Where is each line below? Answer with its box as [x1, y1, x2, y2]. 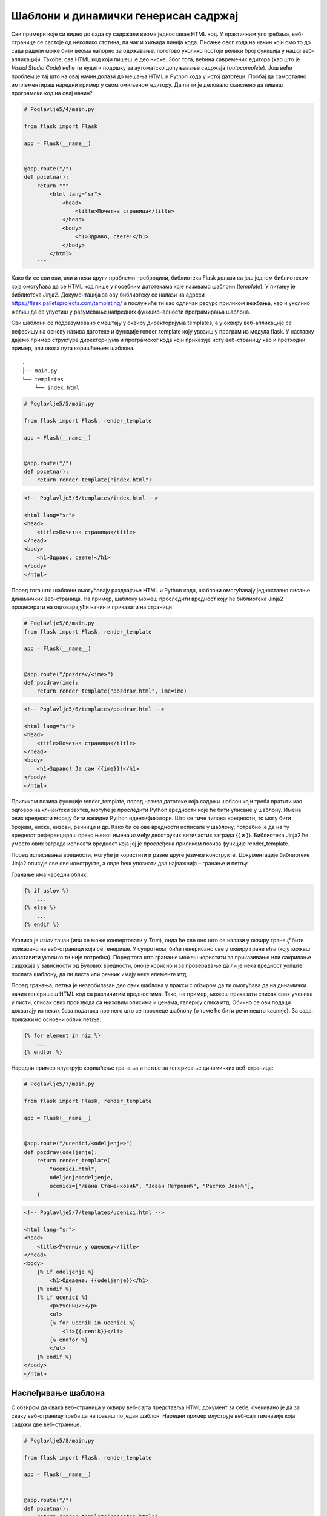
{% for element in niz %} [24, 1031, 101, 1039]
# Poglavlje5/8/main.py [24, 1437, 95, 1444]
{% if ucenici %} [36, 1293, 88, 1301]
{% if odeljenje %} [36, 1268, 95, 1275]
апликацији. [11, 55, 42, 63]
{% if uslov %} [24, 887, 69, 894]
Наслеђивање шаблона [11, 1387, 105, 1398]
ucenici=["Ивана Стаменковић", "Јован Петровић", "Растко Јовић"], [49, 1182, 254, 1190]
